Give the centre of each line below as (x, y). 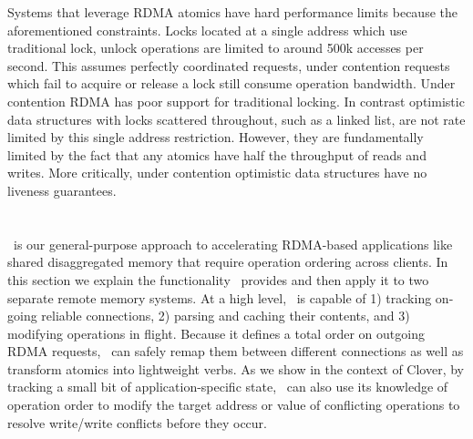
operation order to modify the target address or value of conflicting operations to (234, 405)
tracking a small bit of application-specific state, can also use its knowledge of (228, 387)
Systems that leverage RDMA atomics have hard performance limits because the (232, 12)
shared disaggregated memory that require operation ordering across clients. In (228, 262)
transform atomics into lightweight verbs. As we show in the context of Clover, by (236, 368)
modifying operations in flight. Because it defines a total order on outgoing (216, 333)
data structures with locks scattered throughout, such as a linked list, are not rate (236, 119)
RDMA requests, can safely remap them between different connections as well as (236, 351)
